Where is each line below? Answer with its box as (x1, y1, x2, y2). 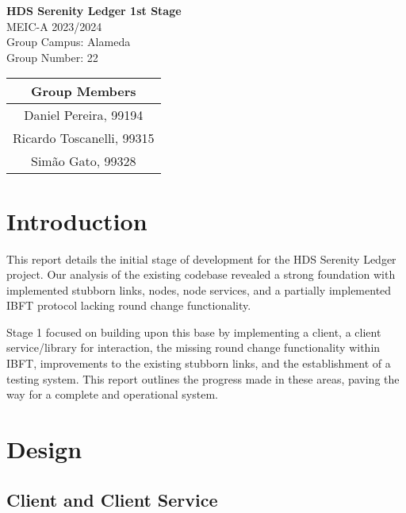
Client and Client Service (6, 487, 218, 511)
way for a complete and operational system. (6, 386, 218, 403)
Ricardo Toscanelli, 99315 (13, 129, 155, 148)
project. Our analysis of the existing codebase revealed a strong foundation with (6, 266, 396, 283)
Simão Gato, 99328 (31, 152, 136, 171)
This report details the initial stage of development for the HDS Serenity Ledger (6, 250, 396, 267)
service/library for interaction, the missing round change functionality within (6, 339, 381, 356)
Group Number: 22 (6, 48, 98, 65)
